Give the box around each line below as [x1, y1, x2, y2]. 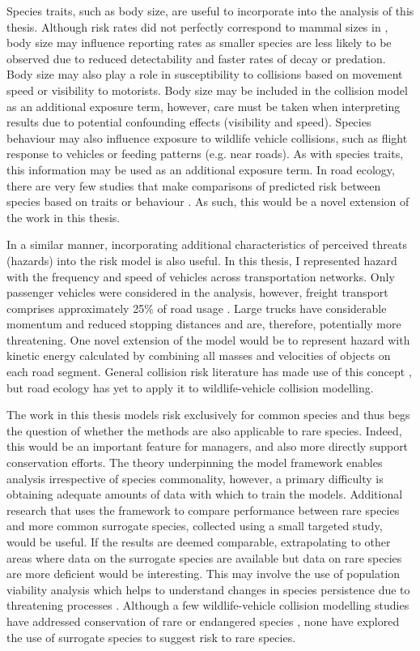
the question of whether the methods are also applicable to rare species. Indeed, [6, 422, 402, 439]
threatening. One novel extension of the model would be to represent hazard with [6, 331, 410, 348]
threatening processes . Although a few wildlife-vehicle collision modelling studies [6, 597, 409, 614]
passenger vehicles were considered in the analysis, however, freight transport [6, 284, 388, 301]
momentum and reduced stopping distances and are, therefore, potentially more [6, 315, 401, 332]
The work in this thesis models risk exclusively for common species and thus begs [6, 406, 410, 423]
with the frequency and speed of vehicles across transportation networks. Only [6, 268, 395, 285]
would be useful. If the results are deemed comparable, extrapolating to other [6, 533, 391, 550]
